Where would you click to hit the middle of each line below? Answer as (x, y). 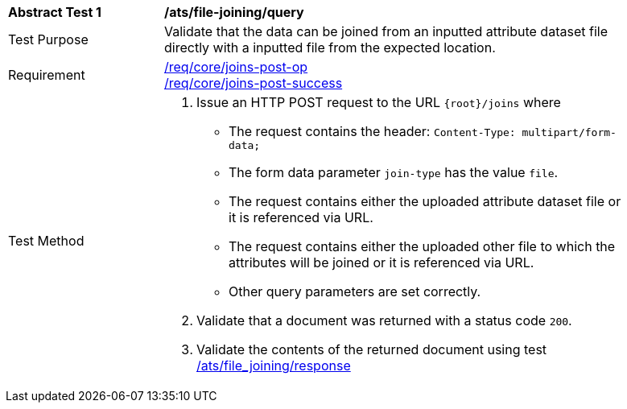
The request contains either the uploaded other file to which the (422, 246)
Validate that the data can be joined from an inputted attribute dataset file (386, 31)
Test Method (46, 240)
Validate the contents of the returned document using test (372, 349)
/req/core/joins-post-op (236, 67)
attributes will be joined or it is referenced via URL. (382, 262)
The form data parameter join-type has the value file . (394, 172)
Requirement (47, 75)
